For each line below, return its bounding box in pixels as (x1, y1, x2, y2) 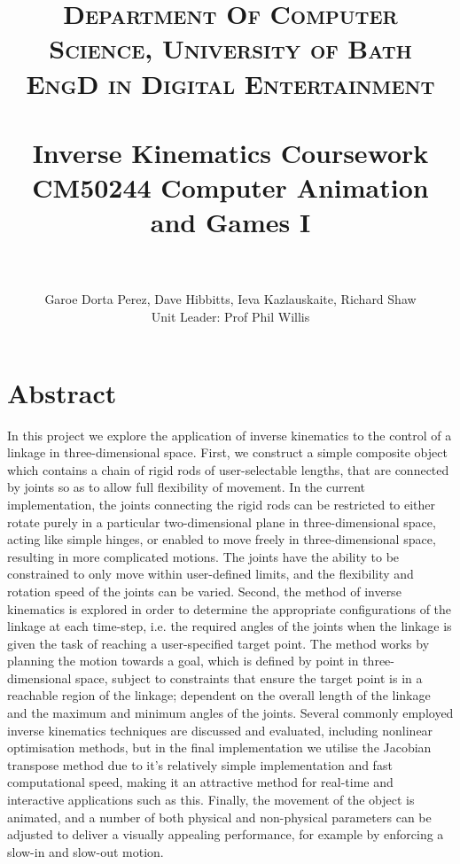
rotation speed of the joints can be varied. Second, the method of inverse (7, 581, 402, 600)
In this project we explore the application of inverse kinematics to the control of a (7, 425, 452, 444)
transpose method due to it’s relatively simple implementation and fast (7, 755, 393, 774)
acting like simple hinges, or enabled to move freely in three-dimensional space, (7, 530, 436, 549)
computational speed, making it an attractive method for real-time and (7, 773, 394, 791)
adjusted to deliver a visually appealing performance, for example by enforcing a (7, 825, 444, 844)
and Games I (150, 204, 311, 240)
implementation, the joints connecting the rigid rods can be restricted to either (7, 494, 436, 513)
